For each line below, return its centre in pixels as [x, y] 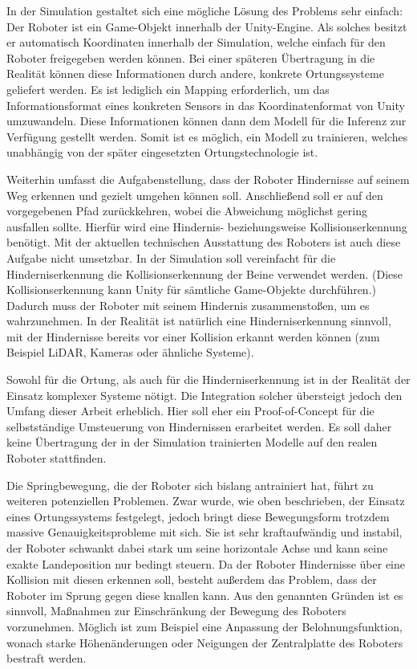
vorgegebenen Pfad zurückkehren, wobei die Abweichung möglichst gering [187, 211]
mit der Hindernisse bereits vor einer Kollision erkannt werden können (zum [193, 336]
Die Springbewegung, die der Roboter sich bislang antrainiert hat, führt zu [190, 485]
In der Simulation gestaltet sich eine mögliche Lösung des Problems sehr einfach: [205, 10]
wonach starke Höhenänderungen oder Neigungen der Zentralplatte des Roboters [205, 642]
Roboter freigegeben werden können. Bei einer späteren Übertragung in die [191, 57]
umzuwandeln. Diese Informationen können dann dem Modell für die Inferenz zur [206, 121]
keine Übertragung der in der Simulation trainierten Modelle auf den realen [192, 442]
